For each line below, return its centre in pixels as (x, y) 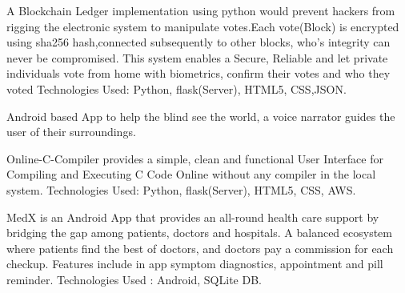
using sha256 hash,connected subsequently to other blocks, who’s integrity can (198, 42)
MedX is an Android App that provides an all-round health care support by (193, 217)
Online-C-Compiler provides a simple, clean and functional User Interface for (195, 158)
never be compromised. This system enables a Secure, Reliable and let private (197, 57)
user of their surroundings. (71, 132)
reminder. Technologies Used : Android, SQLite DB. (134, 279)
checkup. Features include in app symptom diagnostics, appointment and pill (195, 264)
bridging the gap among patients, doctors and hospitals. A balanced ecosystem (199, 233)
